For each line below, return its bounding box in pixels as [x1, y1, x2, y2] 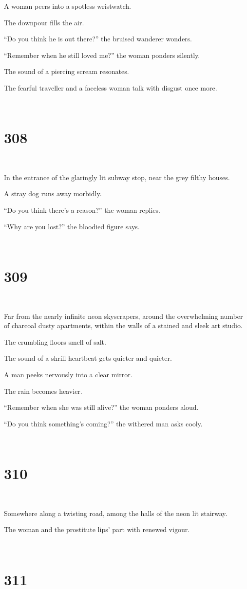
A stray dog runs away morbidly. [4, 188, 102, 199]
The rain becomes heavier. [4, 386, 82, 396]
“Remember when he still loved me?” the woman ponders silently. [4, 50, 200, 60]
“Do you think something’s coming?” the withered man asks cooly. [4, 418, 203, 428]
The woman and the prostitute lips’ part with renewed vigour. [4, 524, 190, 534]
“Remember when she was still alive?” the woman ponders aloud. [4, 402, 199, 412]
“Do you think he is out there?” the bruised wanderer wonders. [4, 34, 192, 44]
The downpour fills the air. [4, 17, 84, 27]
